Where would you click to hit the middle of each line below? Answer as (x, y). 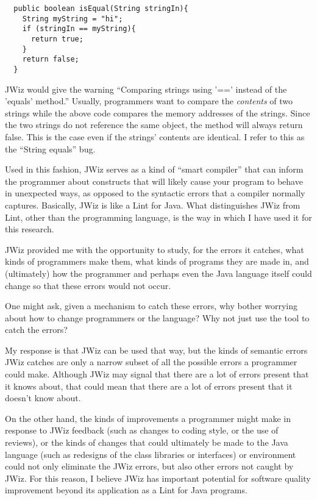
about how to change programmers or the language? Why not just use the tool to (157, 317)
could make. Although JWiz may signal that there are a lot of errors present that (157, 374)
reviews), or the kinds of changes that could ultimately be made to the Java (147, 442)
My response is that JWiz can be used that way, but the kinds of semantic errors (156, 350)
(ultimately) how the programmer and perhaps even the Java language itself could (158, 273)
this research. (30, 229)
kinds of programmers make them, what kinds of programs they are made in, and (157, 261)
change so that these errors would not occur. (88, 285)
